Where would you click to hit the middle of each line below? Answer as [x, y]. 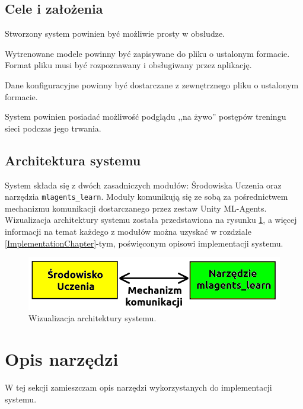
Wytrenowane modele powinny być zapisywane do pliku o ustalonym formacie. [147, 53]
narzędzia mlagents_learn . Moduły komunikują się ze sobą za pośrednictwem [146, 196]
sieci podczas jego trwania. [53, 128]
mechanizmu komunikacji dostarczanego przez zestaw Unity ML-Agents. [136, 208]
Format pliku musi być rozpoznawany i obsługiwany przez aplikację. [128, 65]
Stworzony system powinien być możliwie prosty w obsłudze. [115, 33]
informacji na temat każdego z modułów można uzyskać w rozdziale [128, 231]
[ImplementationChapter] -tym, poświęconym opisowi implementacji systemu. [144, 243]
